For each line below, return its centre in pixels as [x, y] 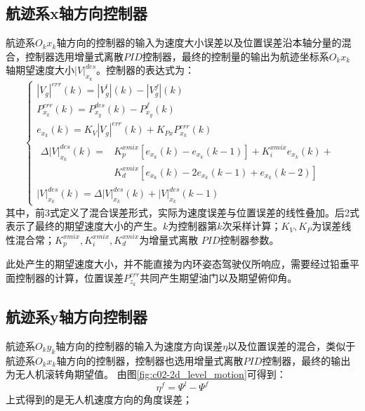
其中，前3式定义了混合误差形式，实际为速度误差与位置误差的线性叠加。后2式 [182, 212]
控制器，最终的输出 [306, 360]
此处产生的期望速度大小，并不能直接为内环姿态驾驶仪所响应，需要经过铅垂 [178, 264]
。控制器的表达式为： [146, 70]
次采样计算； [252, 226]
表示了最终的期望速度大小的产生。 [84, 226]
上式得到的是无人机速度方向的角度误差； [99, 399]
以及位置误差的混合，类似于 [292, 345]
